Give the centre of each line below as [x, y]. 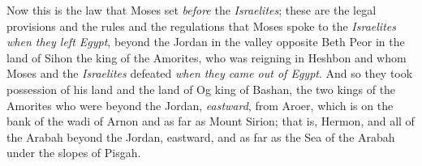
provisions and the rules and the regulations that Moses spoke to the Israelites [201, 26]
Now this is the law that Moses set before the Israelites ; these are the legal [192, 10]
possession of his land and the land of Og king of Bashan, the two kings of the [201, 89]
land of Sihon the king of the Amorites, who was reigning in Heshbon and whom [207, 57]
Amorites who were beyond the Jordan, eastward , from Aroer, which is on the [200, 105]
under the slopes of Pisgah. [74, 153]
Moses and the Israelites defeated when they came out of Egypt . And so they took [210, 73]
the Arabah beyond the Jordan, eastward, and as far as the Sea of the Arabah [201, 136]
